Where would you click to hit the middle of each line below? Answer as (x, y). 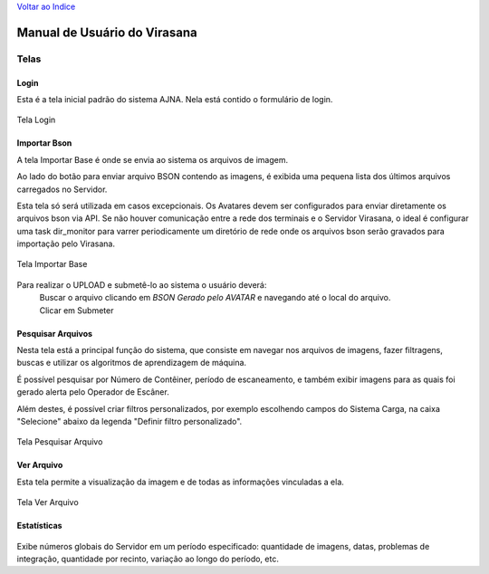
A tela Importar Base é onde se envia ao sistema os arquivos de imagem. (153, 159)
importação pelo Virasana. (66, 244)
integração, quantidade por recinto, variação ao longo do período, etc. (148, 559)
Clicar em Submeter (77, 310)
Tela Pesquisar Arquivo (60, 442)
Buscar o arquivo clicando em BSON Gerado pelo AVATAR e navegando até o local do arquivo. (215, 298)
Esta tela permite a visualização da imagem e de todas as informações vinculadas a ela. (180, 482)
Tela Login (36, 120)
